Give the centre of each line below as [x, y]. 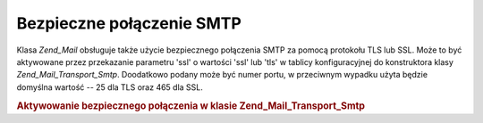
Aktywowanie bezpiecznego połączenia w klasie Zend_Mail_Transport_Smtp [191, 105]
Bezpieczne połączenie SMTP [129, 23]
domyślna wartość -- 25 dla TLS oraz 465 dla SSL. [110, 87]
